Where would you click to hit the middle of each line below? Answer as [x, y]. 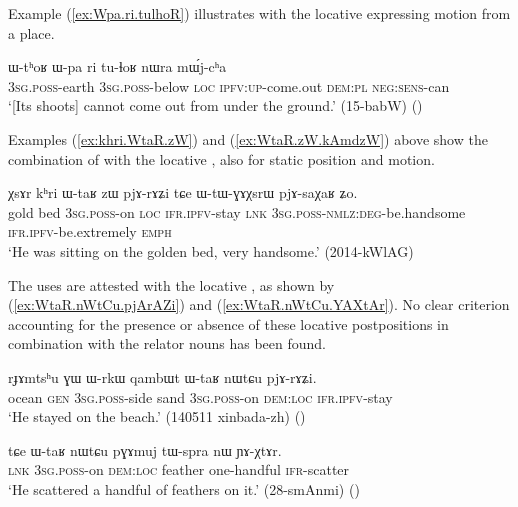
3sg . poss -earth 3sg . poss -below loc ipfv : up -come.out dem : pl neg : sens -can [229, 85]
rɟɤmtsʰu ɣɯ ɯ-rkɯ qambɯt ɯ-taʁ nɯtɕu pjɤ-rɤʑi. [162, 376]
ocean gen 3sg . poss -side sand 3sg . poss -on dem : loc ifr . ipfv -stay [200, 396]
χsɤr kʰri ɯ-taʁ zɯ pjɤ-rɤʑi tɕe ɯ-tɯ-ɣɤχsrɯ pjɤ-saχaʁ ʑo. [183, 192]
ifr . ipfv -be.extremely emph [90, 231]
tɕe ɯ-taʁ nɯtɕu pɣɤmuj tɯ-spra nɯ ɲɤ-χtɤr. [145, 449]
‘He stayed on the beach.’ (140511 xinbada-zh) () [157, 416]
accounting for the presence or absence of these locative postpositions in [228, 323]
